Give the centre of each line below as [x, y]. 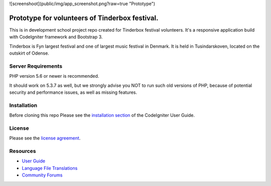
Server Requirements [36, 66]
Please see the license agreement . [45, 138]
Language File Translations [50, 168]
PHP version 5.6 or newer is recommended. [54, 76]
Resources [23, 151]
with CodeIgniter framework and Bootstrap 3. [56, 37]
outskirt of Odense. [29, 53]
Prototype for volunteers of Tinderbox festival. [84, 18]
